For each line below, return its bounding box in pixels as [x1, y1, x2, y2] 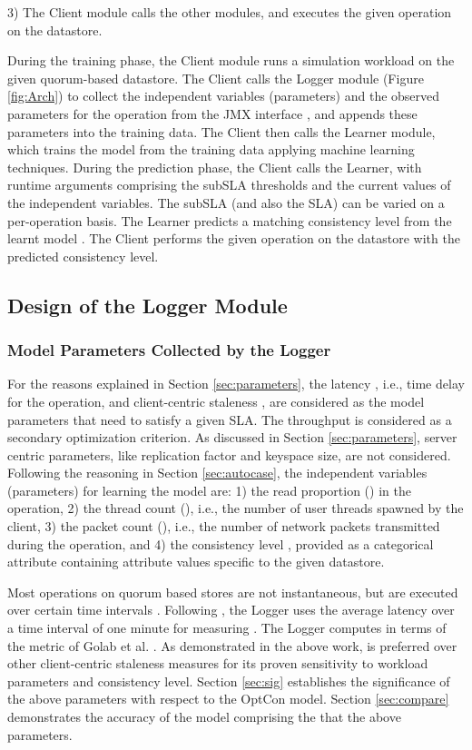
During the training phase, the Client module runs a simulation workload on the [7, 51, 455, 70]
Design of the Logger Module [7, 291, 288, 319]
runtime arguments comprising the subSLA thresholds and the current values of [7, 175, 451, 194]
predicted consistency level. [7, 246, 159, 265]
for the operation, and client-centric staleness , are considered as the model [7, 391, 425, 410]
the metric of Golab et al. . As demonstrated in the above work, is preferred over [7, 636, 457, 655]
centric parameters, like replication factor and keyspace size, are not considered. [7, 445, 451, 464]
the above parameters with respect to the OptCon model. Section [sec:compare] [7, 689, 449, 708]
